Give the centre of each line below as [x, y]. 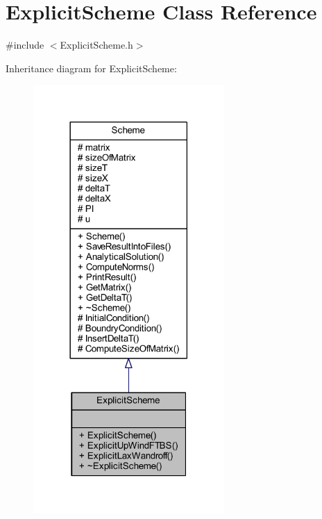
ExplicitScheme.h [96, 45]
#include [25, 45]
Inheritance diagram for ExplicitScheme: [91, 68]
